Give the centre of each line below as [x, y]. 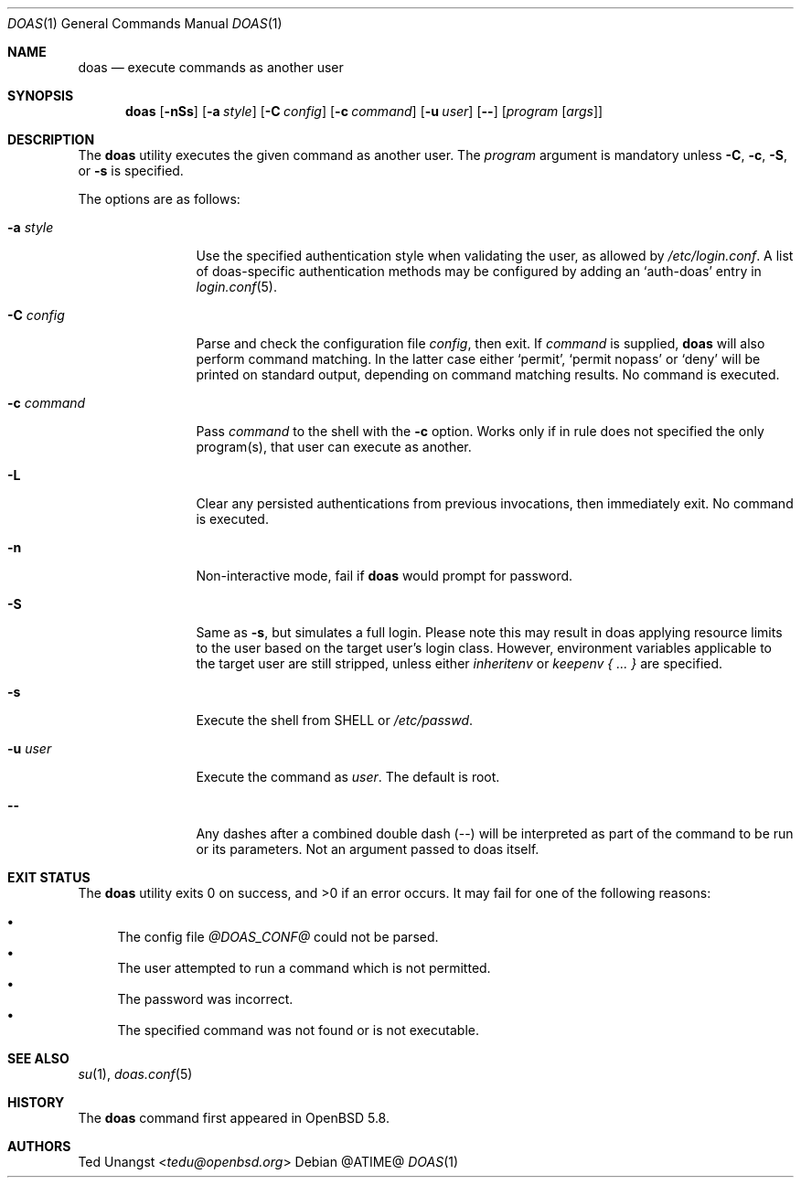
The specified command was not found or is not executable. [298, 1030]
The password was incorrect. [205, 999]
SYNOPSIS [41, 96]
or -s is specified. [131, 171]
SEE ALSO [38, 1058]
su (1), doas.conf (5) [135, 1074]
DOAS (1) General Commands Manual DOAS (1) [145, 23]
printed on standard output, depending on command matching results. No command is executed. [488, 374]
